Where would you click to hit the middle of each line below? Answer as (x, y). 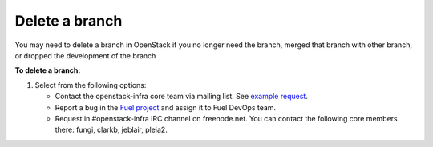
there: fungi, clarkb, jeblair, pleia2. (111, 130)
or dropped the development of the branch (85, 55)
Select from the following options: (91, 85)
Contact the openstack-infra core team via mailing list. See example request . (181, 97)
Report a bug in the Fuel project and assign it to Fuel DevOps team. (166, 107)
